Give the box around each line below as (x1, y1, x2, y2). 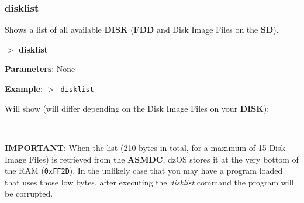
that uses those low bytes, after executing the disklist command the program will (5, 176, 294, 188)
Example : (5, 82, 43, 94)
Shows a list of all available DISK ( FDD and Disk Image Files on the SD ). (5, 23, 279, 36)
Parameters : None (5, 63, 75, 75)
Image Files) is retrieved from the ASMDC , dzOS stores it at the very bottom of (5, 153, 299, 165)
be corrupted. (5, 187, 53, 199)
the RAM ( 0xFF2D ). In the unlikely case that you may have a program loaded (5, 164, 283, 177)
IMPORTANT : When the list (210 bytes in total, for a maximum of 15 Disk (5, 141, 285, 153)
